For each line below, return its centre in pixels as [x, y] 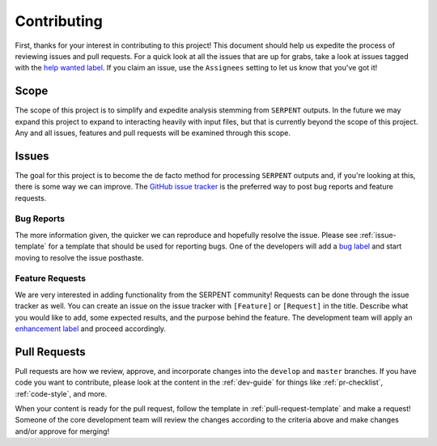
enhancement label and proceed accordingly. [90, 329]
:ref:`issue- [378, 235]
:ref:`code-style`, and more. [61, 393]
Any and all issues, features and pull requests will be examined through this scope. [153, 133]
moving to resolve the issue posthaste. [79, 257]
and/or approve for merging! [62, 431]
